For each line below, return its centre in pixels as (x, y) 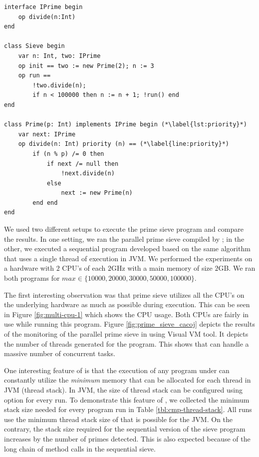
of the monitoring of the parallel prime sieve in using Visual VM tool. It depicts (126, 334)
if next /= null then (83, 164)
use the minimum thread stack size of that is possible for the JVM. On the (119, 419)
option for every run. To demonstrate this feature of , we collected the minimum (127, 399)
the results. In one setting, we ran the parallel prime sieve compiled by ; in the (124, 238)
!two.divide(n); (59, 85)
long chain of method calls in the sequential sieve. (80, 448)
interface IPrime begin (43, 7)
